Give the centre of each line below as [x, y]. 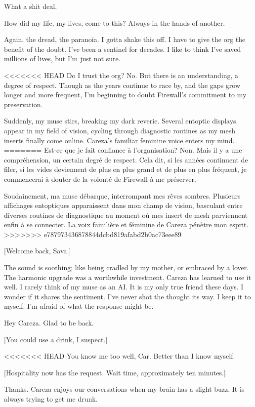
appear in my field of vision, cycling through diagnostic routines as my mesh [120, 130]
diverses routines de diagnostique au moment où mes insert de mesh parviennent [126, 215]
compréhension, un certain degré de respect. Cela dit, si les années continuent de [126, 159]
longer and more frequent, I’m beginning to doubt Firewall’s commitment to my [125, 95]
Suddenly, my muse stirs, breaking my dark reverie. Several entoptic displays [120, 121]
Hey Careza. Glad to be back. [49, 323]
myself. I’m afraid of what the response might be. [79, 306]
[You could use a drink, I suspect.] [56, 339]
